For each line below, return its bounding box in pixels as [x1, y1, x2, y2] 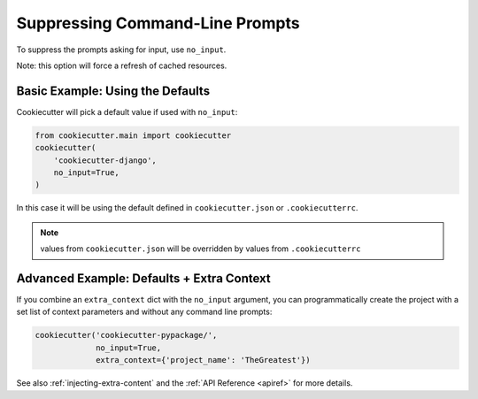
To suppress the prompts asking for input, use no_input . [16, 44, 227, 55]
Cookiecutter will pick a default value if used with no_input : [16, 106, 238, 117]
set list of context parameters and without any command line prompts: [16, 306, 273, 318]
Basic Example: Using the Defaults [16, 83, 211, 98]
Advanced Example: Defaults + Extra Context [16, 271, 272, 286]
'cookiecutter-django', [53, 155, 157, 165]
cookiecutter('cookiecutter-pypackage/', [35, 330, 218, 341]
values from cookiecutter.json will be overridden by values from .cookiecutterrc [40, 243, 361, 254]
